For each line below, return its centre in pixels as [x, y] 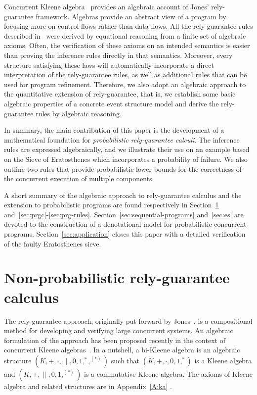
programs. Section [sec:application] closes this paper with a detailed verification [125, 234]
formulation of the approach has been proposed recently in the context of [115, 340]
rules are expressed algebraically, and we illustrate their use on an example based [127, 149]
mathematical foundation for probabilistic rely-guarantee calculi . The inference [122, 139]
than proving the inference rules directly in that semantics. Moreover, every [118, 55]
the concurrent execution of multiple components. [79, 178]
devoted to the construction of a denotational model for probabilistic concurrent [125, 224]
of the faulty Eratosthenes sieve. [53, 243]
